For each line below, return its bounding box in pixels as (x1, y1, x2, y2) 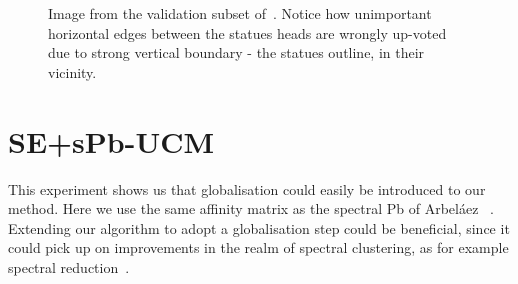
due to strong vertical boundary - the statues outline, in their (48, 42, 425, 63)
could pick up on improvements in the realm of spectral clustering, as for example (8, 237, 509, 258)
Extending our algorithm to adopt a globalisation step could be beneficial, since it (8, 217, 510, 238)
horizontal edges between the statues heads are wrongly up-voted (48, 22, 447, 43)
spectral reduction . (8, 256, 130, 277)
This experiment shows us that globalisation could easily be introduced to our (8, 178, 486, 199)
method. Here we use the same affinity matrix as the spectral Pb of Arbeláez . (8, 198, 494, 219)
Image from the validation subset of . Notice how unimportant (48, 3, 432, 23)
